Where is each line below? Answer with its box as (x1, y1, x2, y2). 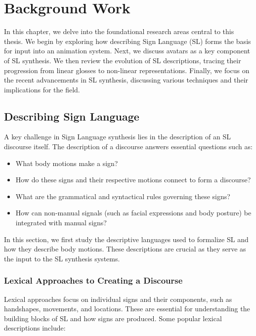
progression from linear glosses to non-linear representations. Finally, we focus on (4, 65, 250, 75)
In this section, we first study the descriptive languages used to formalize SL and (4, 234, 249, 244)
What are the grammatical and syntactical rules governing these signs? (15, 191, 230, 201)
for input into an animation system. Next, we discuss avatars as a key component (4, 45, 250, 56)
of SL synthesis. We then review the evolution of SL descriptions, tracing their (4, 55, 241, 65)
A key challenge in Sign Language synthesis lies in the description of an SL (4, 131, 231, 142)
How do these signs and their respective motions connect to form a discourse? (15, 174, 251, 185)
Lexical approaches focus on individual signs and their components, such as (4, 294, 232, 304)
